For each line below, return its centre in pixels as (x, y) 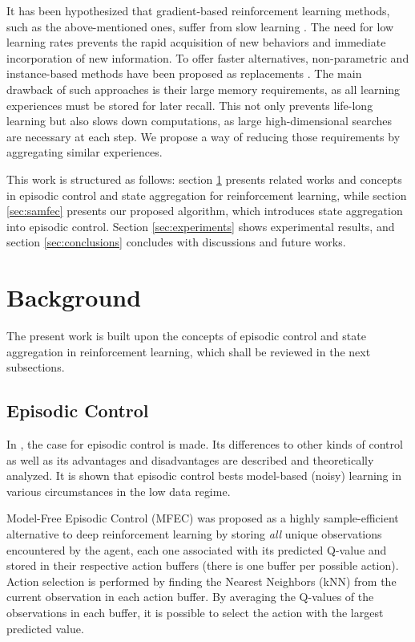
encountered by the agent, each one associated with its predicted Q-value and (197, 549)
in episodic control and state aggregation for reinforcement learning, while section (207, 195)
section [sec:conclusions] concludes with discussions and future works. (176, 242)
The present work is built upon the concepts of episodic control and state (186, 336)
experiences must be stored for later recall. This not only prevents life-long (190, 105)
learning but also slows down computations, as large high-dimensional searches (199, 121)
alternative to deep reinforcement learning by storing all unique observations (194, 533)
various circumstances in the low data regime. (119, 491)
